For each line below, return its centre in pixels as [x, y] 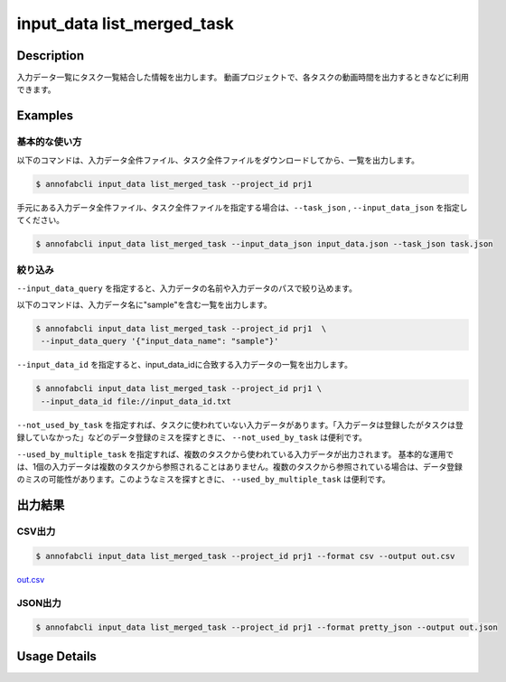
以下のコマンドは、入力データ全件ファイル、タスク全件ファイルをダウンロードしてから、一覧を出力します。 [218, 160]
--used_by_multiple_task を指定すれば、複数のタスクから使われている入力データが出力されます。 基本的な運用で [235, 454]
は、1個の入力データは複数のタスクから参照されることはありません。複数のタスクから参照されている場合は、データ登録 [239, 466]
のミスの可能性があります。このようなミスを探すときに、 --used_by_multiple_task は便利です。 [203, 480]
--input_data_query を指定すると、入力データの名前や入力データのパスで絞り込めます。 [187, 288]
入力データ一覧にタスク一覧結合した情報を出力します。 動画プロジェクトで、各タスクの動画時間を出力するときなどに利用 [243, 78]
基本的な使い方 [49, 142]
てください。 [41, 220]
